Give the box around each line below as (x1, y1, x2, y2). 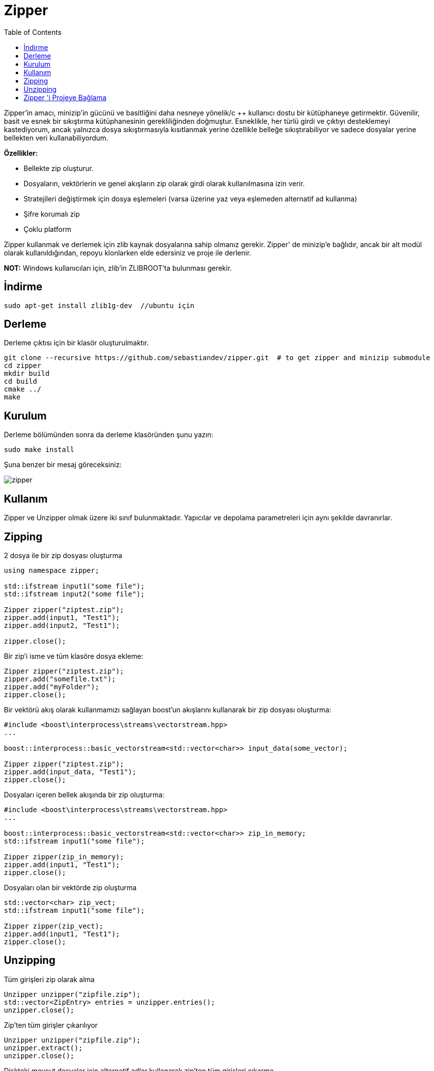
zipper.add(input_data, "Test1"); (4, 767, 136, 776)
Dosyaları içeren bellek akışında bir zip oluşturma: (4, 790, 164, 799)
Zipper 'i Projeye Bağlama (24, 93, 107, 102)
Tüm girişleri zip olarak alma (4, 975, 95, 984)
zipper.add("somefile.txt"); (4, 675, 116, 683)
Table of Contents (4, 28, 62, 36)
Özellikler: (4, 148, 38, 157)
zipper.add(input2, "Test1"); (4, 621, 120, 629)
